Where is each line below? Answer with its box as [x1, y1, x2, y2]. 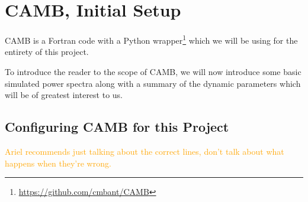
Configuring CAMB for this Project [5, 118, 229, 136]
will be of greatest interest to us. [5, 89, 123, 101]
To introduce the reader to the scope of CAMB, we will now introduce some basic [5, 65, 301, 77]
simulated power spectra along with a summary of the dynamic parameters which [5, 77, 301, 89]
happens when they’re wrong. [5, 157, 111, 169]
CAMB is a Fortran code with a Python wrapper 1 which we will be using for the [5, 32, 298, 46]
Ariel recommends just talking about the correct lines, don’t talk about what [5, 145, 284, 157]
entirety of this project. [5, 45, 89, 58]
